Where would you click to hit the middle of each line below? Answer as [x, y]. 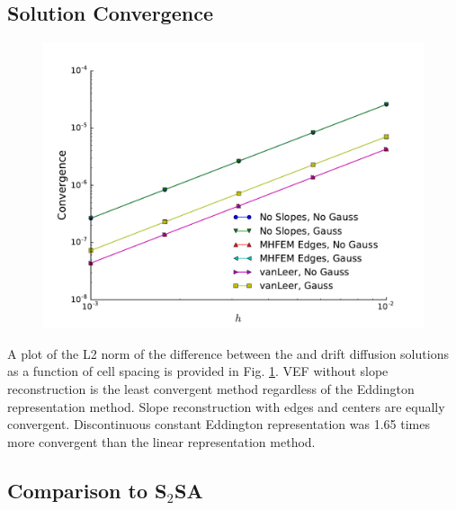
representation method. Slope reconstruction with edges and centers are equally [226, 406]
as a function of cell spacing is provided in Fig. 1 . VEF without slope [198, 371]
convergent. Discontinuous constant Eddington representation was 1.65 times [219, 424]
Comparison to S [87, 490]
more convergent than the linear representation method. [161, 441]
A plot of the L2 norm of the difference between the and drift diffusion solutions [228, 353]
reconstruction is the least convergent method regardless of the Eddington [211, 388]
